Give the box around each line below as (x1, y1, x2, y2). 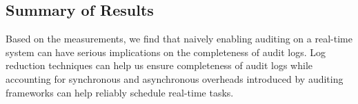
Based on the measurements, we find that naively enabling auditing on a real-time (6, 31, 352, 46)
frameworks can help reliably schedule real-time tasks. (6, 85, 234, 99)
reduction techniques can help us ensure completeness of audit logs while (6, 58, 313, 73)
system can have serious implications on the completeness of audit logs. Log (6, 44, 326, 59)
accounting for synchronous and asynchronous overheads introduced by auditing (6, 71, 344, 86)
